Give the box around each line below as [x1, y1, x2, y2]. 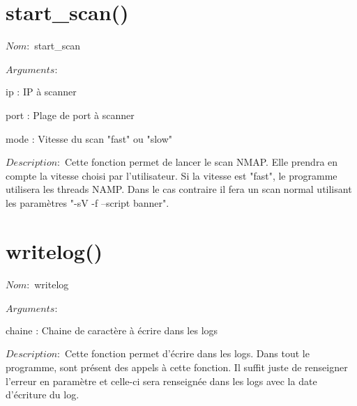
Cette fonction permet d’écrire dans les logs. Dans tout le [64, 346, 310, 361]
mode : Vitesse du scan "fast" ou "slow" [6, 131, 173, 146]
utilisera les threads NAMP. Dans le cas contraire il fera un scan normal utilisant [6, 182, 352, 196]
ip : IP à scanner [6, 84, 77, 99]
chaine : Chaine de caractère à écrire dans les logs [6, 322, 218, 337]
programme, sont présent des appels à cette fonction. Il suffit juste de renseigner [6, 359, 348, 374]
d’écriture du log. [6, 387, 79, 402]
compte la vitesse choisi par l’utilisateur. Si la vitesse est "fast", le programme [6, 168, 337, 182]
